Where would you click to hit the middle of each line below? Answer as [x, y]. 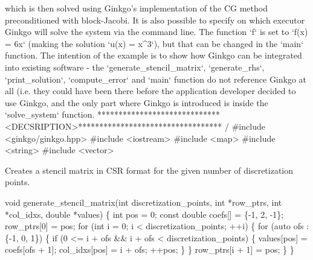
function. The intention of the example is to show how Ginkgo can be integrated [153, 55]
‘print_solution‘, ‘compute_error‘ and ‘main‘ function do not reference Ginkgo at [156, 79]
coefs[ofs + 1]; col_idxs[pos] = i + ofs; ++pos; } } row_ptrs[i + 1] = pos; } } [150, 249]
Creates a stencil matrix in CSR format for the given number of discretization [149, 170]
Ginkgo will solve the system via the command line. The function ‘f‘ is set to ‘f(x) [156, 32]
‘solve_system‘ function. [50, 114]
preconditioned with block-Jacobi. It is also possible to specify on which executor [155, 20]
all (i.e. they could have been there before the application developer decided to [150, 91]
